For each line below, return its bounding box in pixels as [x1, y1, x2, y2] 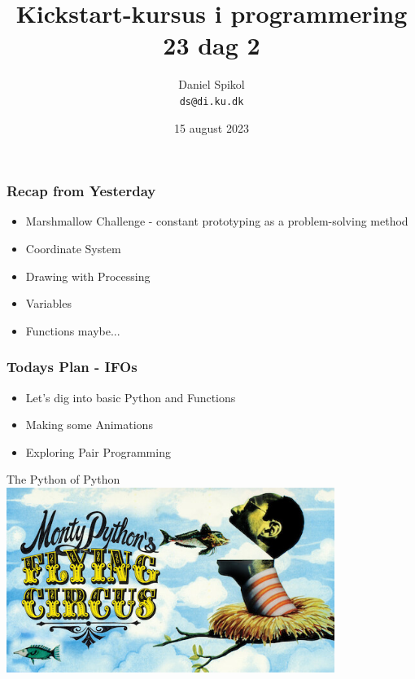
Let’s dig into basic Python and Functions [25, 388, 236, 405]
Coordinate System [25, 240, 121, 257]
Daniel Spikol [178, 76, 245, 93]
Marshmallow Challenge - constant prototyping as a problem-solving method [25, 212, 408, 230]
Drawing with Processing [25, 267, 151, 284]
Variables [25, 295, 72, 312]
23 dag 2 [163, 28, 260, 62]
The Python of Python [7, 471, 120, 488]
